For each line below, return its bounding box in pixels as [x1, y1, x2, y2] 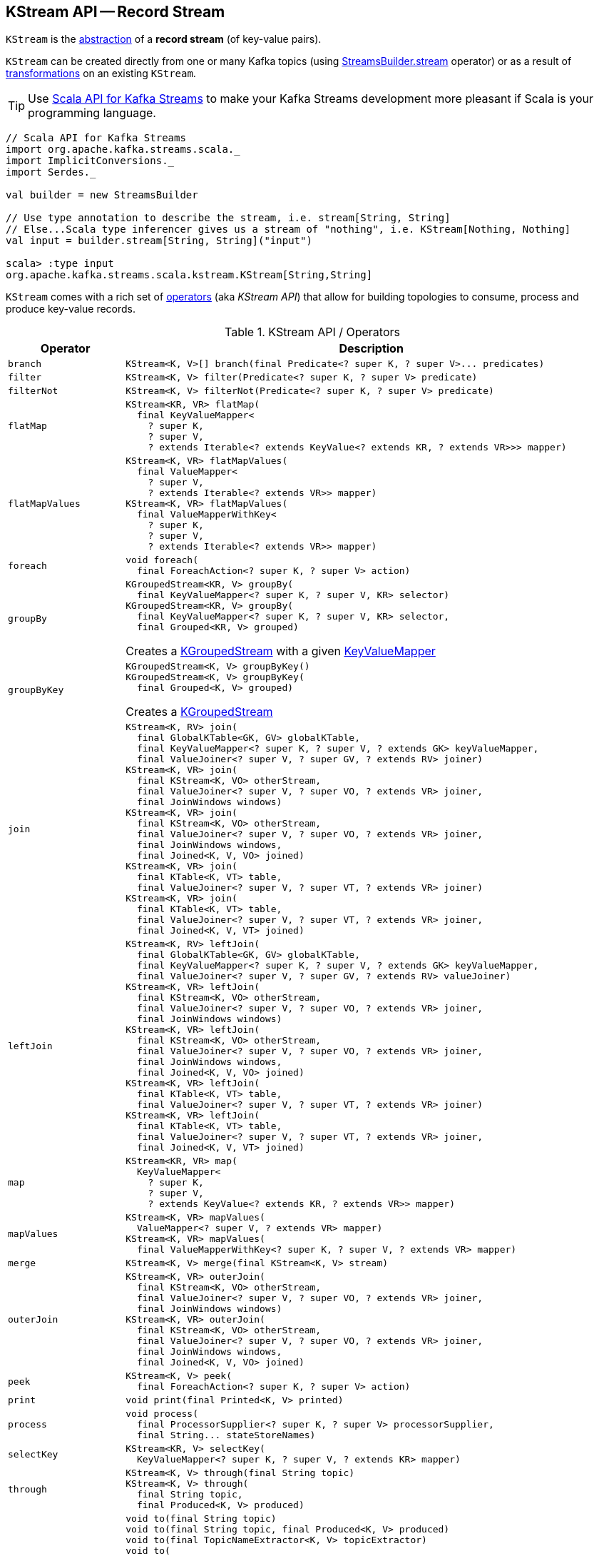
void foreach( [126, 555, 198, 566]
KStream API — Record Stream [6, 3, 225, 21]
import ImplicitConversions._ [6, 155, 175, 167]
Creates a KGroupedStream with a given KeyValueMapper [126, 644, 436, 659]
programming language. [28, 106, 156, 121]
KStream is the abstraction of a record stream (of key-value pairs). [6, 33, 322, 46]
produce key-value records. [6, 303, 136, 315]
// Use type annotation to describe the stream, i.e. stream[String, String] [6, 212, 451, 224]
